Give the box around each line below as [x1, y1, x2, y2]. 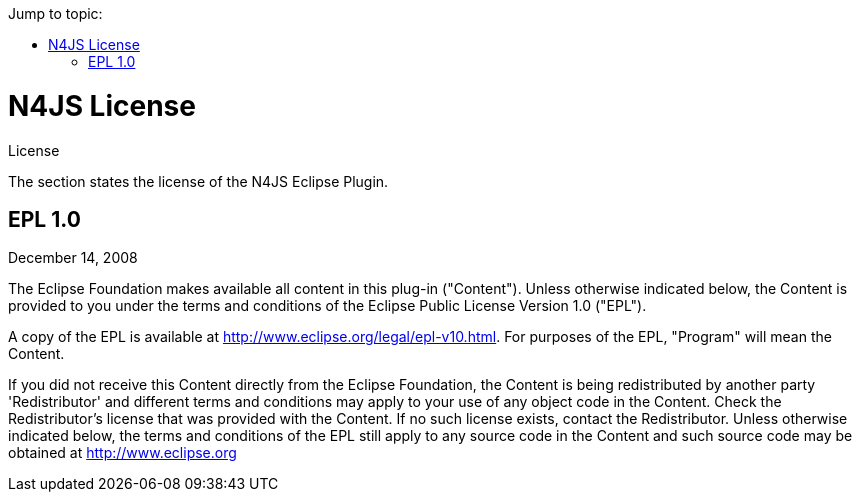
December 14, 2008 [8, 249, 138, 267]
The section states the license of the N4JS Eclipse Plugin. [8, 172, 389, 190]
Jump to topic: [8, 5, 103, 22]
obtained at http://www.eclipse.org [8, 444, 237, 462]
